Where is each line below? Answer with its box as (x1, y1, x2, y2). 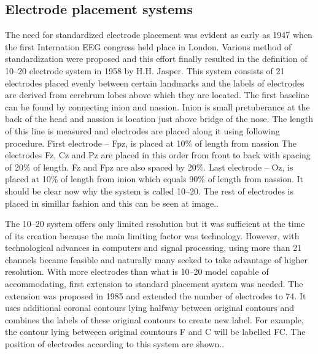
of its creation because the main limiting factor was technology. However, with (5, 229, 300, 242)
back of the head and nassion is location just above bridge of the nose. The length (5, 112, 314, 125)
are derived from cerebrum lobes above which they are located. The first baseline (5, 88, 309, 101)
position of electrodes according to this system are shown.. (5, 337, 225, 350)
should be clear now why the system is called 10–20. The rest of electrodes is (5, 184, 293, 197)
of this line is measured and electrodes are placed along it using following (5, 124, 280, 137)
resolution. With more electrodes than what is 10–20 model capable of (5, 265, 269, 278)
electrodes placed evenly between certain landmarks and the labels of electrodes (5, 76, 304, 89)
